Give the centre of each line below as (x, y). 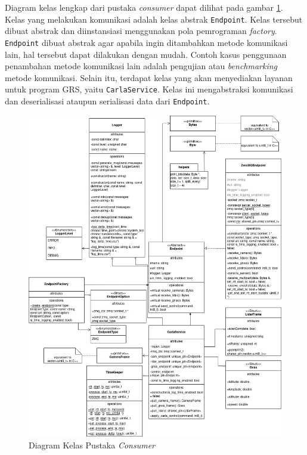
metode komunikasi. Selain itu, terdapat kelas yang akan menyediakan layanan (149, 77)
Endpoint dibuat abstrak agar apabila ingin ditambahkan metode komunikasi (146, 42)
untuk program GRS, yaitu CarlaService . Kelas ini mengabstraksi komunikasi (149, 89)
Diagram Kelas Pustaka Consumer (92, 445)
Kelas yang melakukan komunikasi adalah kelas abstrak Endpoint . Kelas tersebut (154, 19)
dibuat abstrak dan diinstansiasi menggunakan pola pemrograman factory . (141, 31)
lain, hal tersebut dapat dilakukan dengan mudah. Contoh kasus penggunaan (146, 54)
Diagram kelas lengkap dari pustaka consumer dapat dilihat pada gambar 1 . (144, 7)
